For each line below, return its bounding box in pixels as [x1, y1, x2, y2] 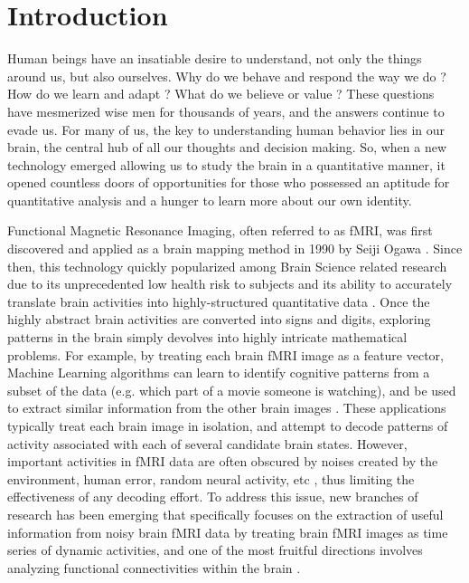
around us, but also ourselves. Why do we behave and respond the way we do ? [7, 66, 446, 85]
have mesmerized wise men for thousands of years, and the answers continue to [7, 101, 445, 120]
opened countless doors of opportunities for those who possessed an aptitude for [7, 173, 450, 192]
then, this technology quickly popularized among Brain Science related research [7, 256, 447, 275]
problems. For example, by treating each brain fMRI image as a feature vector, [7, 345, 444, 364]
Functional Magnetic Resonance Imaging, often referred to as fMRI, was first [7, 221, 433, 240]
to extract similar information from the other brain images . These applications [7, 398, 446, 417]
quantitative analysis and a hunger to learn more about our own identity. [7, 190, 412, 209]
